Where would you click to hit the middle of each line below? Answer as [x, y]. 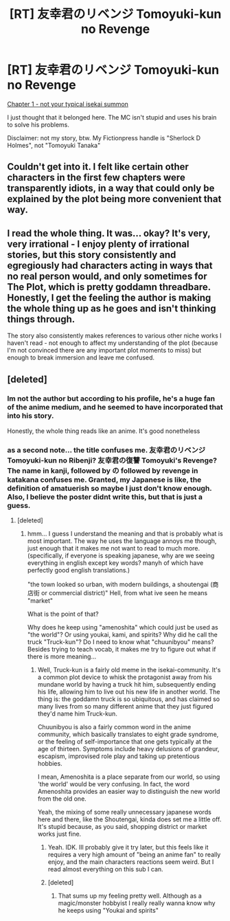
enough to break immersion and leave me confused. [81, 357]
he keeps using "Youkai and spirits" [108, 911]
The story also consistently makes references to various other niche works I [114, 336]
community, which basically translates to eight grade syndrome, [128, 734]
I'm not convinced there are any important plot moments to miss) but [104, 351]
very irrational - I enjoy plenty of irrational [98, 244]
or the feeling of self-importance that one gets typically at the [125, 742]
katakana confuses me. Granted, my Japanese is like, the [104, 480]
